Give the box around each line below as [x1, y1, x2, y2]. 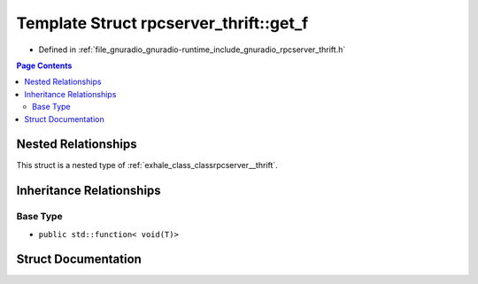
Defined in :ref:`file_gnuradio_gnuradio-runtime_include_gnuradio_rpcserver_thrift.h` [38, 44, 346, 55]
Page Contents [16, 60, 73, 71]
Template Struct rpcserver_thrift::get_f [16, 13, 309, 33]
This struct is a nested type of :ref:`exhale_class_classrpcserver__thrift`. [16, 160, 278, 171]
